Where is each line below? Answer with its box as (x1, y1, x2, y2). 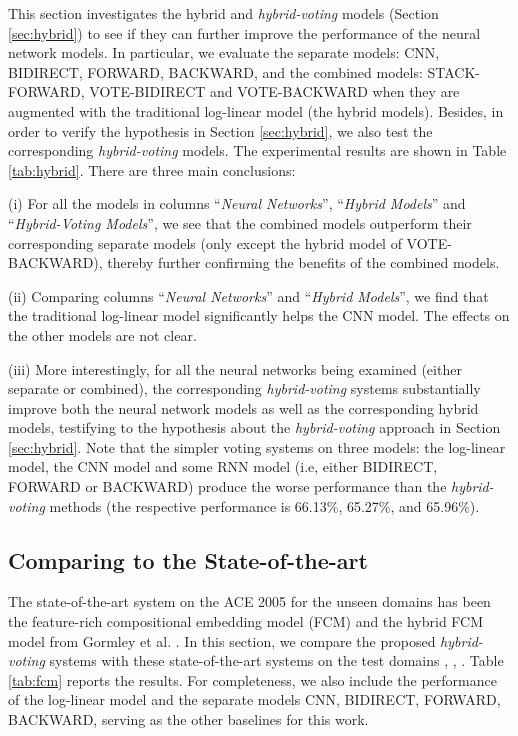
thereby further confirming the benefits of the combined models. (107, 252, 500, 273)
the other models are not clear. (8, 324, 197, 345)
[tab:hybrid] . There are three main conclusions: (8, 159, 296, 180)
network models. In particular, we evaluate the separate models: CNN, (8, 42, 440, 63)
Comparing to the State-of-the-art (8, 544, 368, 575)
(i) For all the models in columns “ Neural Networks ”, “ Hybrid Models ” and (8, 193, 466, 214)
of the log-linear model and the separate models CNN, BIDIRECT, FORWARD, (8, 689, 501, 710)
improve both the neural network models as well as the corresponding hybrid (8, 397, 479, 418)
